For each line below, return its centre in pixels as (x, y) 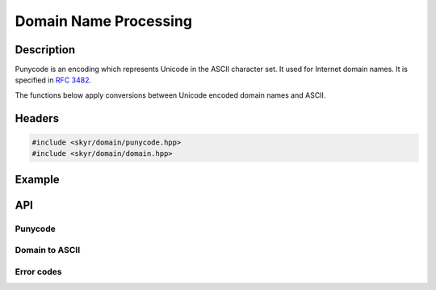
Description (45, 50)
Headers (37, 118)
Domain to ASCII (48, 250)
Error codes (38, 271)
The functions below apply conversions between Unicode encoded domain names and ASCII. (170, 95)
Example (37, 179)
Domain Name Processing (104, 21)
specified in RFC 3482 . (53, 80)
